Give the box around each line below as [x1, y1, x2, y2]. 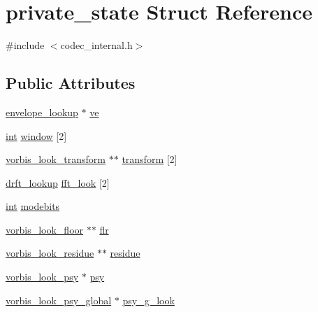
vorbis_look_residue [6, 246, 94, 260]
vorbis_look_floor [6, 222, 84, 236]
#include [6, 38, 45, 52]
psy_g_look [122, 292, 175, 307]
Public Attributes [6, 72, 136, 94]
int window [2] [6, 128, 67, 143]
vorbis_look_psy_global [6, 292, 112, 307]
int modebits [6, 199, 60, 213]
